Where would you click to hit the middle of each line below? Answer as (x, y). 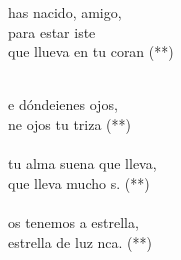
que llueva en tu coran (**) (91, 51)
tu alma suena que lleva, (82, 163)
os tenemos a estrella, (73, 221)
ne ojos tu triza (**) (70, 123)
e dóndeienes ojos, (63, 104)
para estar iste (52, 31)
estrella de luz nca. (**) (80, 241)
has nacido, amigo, (65, 12)
